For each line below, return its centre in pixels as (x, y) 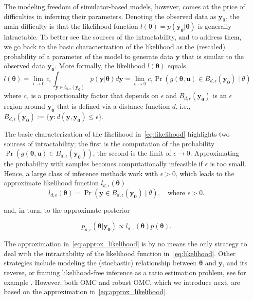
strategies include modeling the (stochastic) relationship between (100, 263)
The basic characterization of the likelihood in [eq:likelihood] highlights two (117, 133)
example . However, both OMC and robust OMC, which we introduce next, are (122, 282)
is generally (215, 26)
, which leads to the (205, 173)
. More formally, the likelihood (100, 66)
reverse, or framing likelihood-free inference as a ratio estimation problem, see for (125, 272)
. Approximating (215, 153)
